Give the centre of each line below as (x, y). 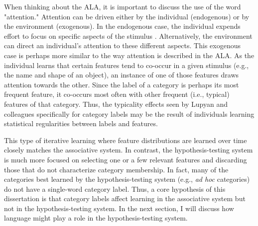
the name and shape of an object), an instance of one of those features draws (122, 75)
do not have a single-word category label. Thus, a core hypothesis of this (115, 188)
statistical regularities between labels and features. (81, 123)
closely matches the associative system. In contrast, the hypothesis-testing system (129, 150)
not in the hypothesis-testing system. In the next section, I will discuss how (119, 208)
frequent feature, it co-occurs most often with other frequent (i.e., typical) (117, 94)
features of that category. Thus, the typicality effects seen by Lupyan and (116, 104)
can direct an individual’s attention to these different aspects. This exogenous (122, 45)
